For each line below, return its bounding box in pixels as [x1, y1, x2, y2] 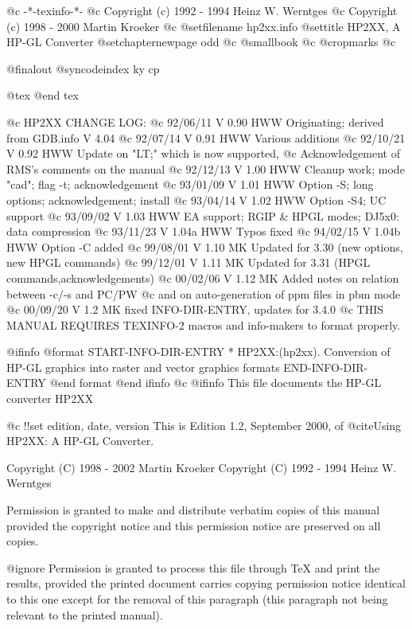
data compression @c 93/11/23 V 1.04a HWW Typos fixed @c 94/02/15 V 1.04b [6, 223, 401, 240]
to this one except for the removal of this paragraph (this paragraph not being [6, 591, 388, 607]
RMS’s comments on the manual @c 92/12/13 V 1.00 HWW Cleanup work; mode [6, 160, 405, 177]
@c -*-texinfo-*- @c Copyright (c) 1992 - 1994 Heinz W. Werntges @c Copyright [6, 2, 398, 18]
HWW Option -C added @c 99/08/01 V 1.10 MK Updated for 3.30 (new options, [6, 238, 403, 255]
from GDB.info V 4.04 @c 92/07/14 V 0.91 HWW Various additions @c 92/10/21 [6, 129, 406, 146]
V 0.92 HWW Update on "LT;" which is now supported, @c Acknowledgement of [6, 145, 401, 162]
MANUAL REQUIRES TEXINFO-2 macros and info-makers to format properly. [6, 316, 401, 333]
